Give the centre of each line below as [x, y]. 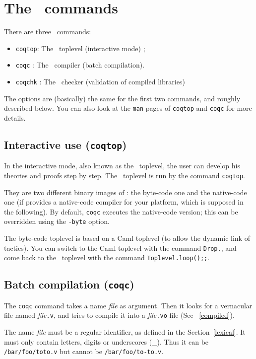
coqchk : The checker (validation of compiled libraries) [100, 82]
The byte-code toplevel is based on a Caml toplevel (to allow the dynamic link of [127, 238]
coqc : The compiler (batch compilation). [80, 65]
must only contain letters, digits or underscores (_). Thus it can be [106, 341]
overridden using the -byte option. [57, 221]
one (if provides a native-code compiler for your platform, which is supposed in [124, 202]
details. [15, 117]
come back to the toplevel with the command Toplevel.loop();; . [107, 257]
